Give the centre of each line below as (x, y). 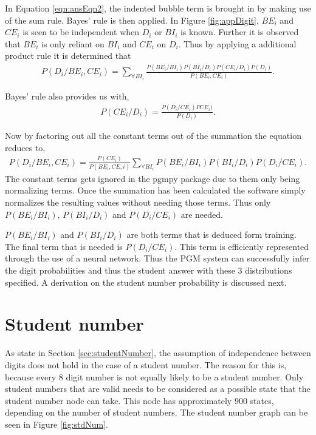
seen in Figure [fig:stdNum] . (57, 424)
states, (262, 400)
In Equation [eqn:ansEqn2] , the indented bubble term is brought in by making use (158, 8)
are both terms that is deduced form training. (211, 234)
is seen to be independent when (81, 32)
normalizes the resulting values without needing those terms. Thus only (138, 202)
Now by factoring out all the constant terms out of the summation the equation (153, 135)
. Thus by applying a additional (237, 43)
